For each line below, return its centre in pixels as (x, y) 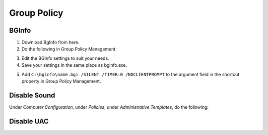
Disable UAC (29, 121)
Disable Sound (32, 95)
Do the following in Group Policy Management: (69, 49)
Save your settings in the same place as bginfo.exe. (74, 65)
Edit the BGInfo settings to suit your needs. (65, 58)
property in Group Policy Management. (61, 81)
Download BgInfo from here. (50, 43)
